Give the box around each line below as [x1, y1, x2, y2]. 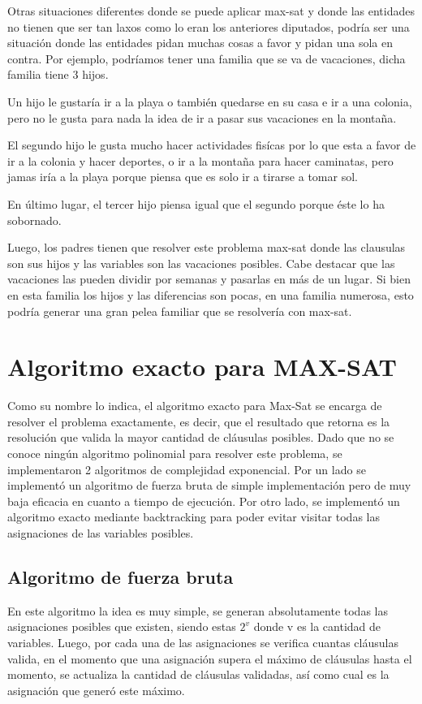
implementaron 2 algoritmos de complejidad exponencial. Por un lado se [7, 460, 366, 477]
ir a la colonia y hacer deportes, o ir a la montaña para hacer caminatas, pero [7, 152, 394, 169]
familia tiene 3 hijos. [7, 66, 109, 83]
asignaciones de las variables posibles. [7, 524, 194, 541]
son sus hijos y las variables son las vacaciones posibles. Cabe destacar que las [7, 254, 395, 271]
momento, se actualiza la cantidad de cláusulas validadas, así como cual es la [7, 666, 390, 683]
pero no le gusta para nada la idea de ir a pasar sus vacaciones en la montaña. [7, 109, 397, 126]
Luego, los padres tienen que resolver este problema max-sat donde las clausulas [7, 239, 406, 256]
